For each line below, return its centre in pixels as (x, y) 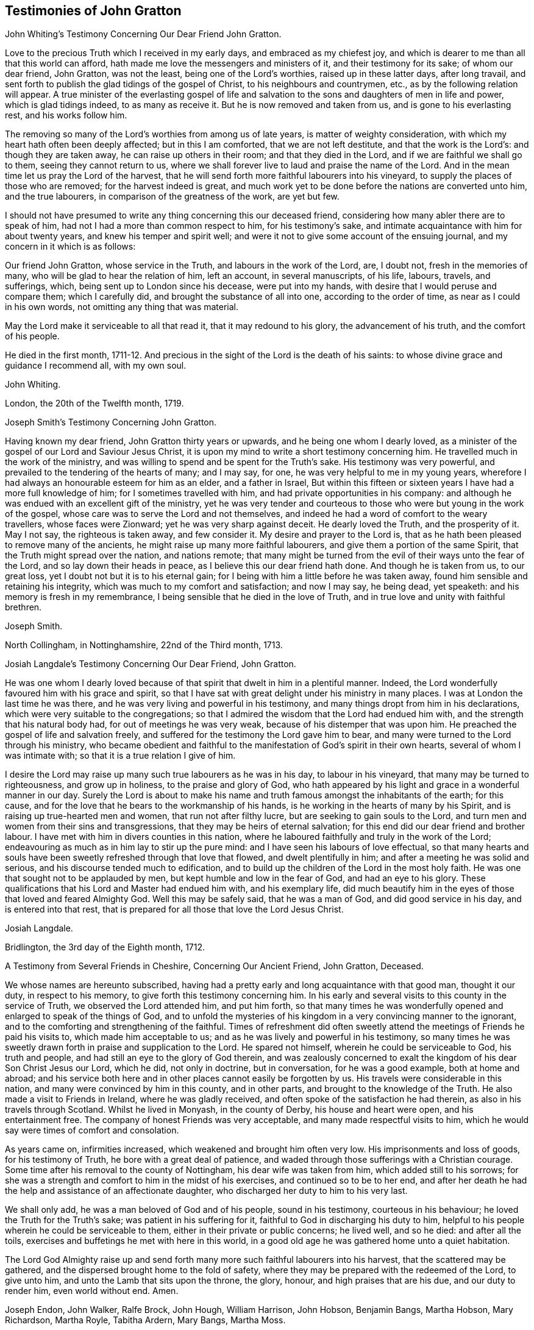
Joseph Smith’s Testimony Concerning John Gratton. (111, 422)
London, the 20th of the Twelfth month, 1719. (94, 403)
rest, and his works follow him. (66, 115)
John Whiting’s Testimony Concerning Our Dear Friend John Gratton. (143, 34)
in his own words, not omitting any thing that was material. (122, 307)
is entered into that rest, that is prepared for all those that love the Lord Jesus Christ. (174, 909)
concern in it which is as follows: (70, 247)
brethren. (23, 607)
